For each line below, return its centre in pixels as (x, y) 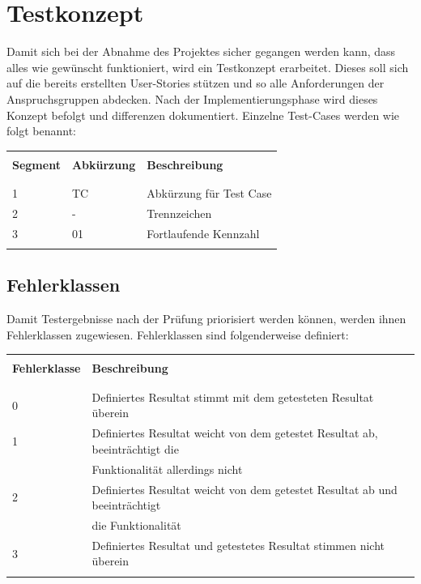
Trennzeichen (179, 213)
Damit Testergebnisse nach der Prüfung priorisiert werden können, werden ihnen (206, 319)
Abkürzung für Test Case (209, 193)
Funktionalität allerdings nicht (167, 469)
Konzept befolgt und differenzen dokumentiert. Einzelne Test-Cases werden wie (203, 115)
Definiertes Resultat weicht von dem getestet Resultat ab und (245, 489)
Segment (36, 164)
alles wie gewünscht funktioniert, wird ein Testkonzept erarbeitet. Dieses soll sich (208, 67)
